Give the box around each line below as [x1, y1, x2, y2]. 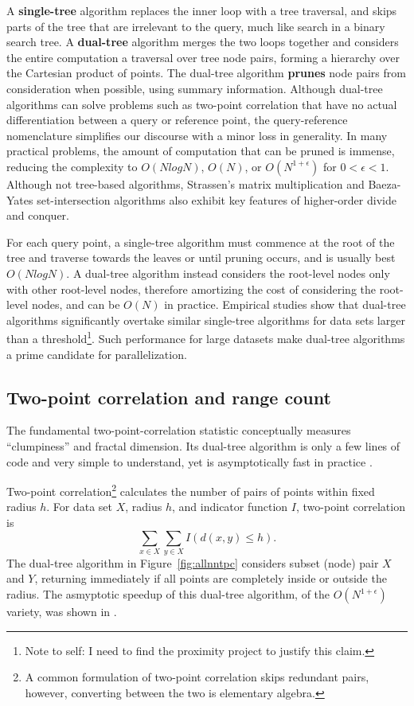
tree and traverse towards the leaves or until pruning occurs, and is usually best [6, 249, 396, 266]
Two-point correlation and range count [6, 384, 331, 409]
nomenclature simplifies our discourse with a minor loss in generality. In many [6, 127, 388, 143]
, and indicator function [172, 498, 288, 515]
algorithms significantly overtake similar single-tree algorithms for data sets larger [6, 311, 405, 328]
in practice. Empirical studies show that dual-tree [164, 296, 406, 313]
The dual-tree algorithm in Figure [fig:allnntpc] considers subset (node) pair [6, 554, 379, 571]
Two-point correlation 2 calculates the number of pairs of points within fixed [6, 481, 375, 499]
